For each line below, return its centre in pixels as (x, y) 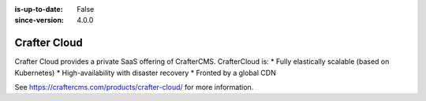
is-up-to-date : (39, 9)
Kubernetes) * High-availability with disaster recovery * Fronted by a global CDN (145, 73)
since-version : (39, 21)
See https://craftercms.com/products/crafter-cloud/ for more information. (134, 88)
